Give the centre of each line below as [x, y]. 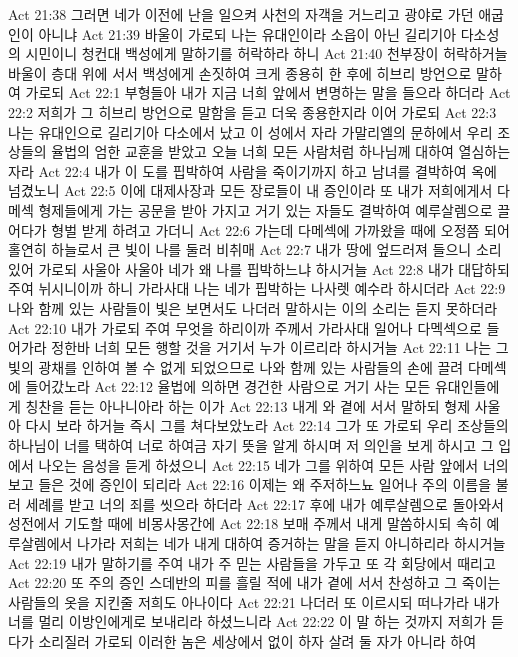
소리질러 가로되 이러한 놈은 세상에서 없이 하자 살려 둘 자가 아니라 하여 [257, 641]
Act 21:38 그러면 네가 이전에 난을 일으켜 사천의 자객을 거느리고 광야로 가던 [241, 14]
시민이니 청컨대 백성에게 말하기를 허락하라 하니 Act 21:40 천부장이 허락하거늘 [266, 53]
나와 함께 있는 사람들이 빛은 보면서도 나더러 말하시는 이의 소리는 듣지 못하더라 [253, 307]
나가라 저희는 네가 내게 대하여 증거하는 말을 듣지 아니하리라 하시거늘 [291, 543]
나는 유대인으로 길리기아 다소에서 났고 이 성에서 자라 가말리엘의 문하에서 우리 [250, 131]
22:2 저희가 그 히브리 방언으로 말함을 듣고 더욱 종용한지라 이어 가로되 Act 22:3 [252, 111]
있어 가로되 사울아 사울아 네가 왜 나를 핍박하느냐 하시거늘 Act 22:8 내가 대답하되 [259, 268]
